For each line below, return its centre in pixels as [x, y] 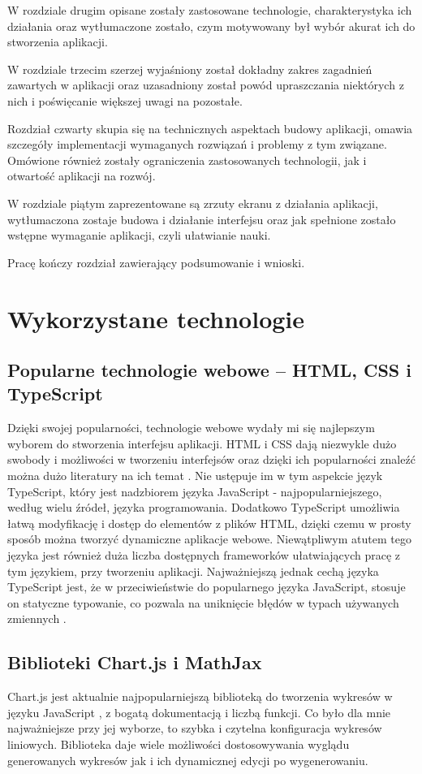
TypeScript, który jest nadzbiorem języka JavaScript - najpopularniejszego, [195, 491]
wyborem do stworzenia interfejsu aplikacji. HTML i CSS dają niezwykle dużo [202, 443]
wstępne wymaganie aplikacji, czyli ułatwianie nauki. [139, 235]
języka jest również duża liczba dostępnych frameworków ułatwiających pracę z [204, 555]
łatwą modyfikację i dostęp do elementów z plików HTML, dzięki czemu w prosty [209, 523]
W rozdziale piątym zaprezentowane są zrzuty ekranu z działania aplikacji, [193, 203]
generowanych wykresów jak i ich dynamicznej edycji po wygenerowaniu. [188, 760]
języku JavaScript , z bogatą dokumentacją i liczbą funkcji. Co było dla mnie [199, 712]
